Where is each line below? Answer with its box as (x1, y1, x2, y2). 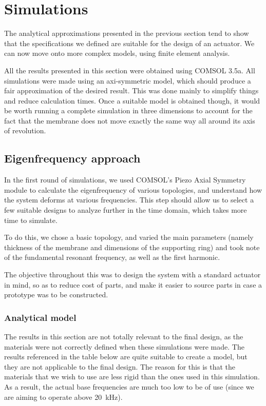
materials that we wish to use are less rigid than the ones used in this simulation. (4, 371, 260, 382)
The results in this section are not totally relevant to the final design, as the (4, 331, 243, 342)
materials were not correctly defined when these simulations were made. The (4, 341, 244, 352)
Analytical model (4, 311, 77, 323)
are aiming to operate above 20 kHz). (4, 391, 123, 402)
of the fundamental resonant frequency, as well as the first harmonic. (4, 252, 220, 262)
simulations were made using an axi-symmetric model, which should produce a (4, 75, 251, 86)
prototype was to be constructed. (4, 289, 108, 300)
